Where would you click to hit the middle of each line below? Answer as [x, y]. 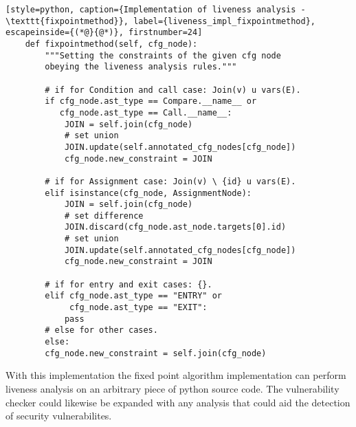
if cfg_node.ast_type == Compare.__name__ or [151, 101]
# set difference [104, 216]
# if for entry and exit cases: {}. [129, 284]
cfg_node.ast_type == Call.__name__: [146, 112]
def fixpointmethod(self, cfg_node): [111, 44]
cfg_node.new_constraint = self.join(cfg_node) [156, 353]
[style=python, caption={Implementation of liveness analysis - [156, 10]
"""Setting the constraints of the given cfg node [163, 55]
